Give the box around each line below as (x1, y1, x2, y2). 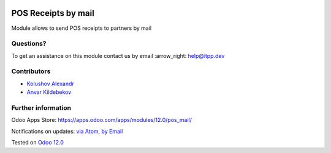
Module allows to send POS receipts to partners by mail (11, 24, 152, 32)
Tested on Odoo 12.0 (11, 139, 64, 146)
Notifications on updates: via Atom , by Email (11, 127, 123, 135)
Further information (11, 104, 72, 112)
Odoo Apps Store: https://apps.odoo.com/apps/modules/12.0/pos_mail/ (11, 116, 192, 124)
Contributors (11, 67, 51, 76)
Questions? (11, 40, 47, 48)
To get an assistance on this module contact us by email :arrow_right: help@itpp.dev (11, 52, 225, 59)
